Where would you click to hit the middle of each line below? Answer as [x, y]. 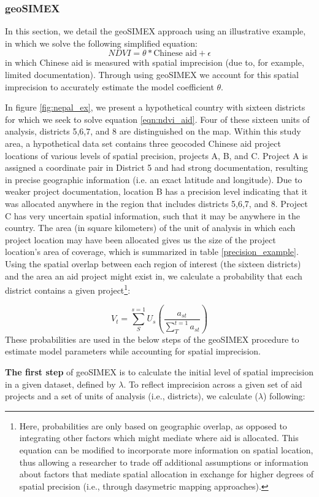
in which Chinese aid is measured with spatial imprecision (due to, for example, [155, 62]
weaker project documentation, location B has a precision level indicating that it [156, 191]
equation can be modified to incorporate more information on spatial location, [166, 450]
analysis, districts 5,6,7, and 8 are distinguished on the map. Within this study [153, 131]
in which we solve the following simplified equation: [101, 43]
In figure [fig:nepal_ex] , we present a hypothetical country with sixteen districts [155, 107]
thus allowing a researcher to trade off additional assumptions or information [164, 462]
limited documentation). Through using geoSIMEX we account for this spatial [152, 74]
